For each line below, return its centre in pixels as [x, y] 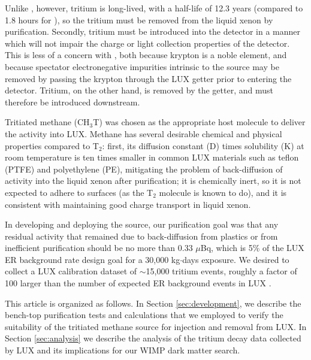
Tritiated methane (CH [47, 122]
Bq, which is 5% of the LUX [252, 248]
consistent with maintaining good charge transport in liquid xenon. [128, 204]
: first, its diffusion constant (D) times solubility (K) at [203, 145]
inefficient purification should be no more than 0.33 [99, 248]
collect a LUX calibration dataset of [71, 271]
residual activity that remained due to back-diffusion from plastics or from [141, 236]
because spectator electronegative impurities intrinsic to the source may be [142, 66]
